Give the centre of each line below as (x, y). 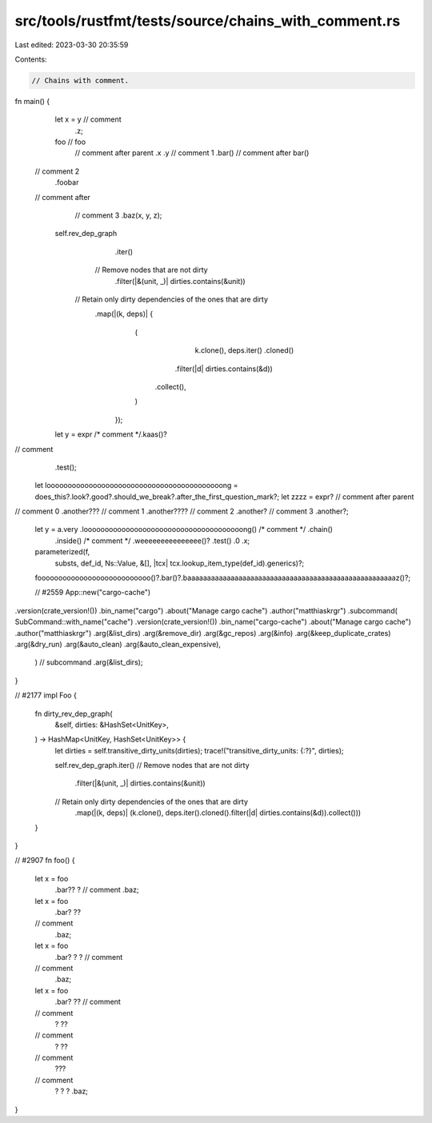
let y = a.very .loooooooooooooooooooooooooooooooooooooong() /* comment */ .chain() (184, 530)
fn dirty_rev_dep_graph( (74, 713)
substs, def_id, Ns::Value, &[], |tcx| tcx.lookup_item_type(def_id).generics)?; (180, 563)
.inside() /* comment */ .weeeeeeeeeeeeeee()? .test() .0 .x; (152, 541)
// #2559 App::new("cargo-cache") (93, 593)
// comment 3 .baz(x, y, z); (118, 215)
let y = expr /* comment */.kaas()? (111, 434)
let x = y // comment (88, 119)
